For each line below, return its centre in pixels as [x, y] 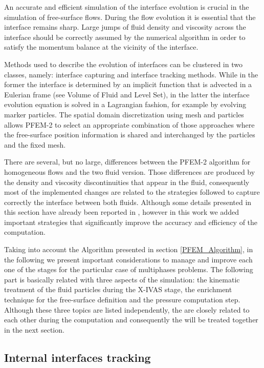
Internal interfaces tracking [78, 357]
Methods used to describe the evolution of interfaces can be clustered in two [123, 64]
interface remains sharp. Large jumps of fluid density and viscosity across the [125, 27]
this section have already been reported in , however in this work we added [122, 212]
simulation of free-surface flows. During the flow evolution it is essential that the [130, 17]
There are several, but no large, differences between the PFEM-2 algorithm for [127, 162]
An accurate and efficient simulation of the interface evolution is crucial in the [127, 7]
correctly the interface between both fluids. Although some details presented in [128, 202]
